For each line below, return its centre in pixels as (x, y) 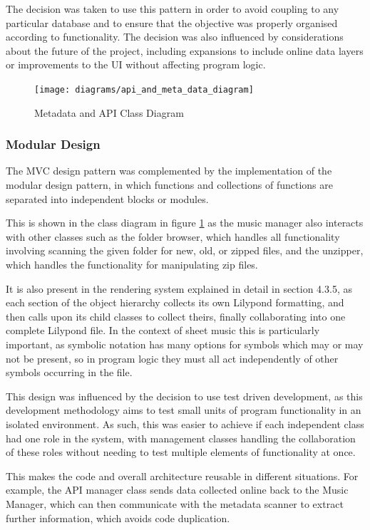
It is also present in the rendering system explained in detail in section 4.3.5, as (179, 288)
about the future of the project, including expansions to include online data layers (185, 50)
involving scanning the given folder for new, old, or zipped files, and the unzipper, (185, 250)
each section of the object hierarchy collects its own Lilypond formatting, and (175, 302)
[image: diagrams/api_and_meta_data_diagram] (144, 89)
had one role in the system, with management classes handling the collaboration (181, 438)
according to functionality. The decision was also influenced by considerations (175, 37)
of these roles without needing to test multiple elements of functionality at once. (181, 452)
